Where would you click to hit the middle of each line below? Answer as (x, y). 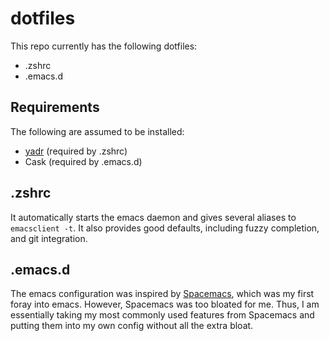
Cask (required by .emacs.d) (83, 161)
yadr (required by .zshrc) (76, 151)
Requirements (55, 107)
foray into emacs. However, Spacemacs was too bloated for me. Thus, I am (165, 304)
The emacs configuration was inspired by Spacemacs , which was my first (162, 294)
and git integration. (49, 238)
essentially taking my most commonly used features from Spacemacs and (162, 315)
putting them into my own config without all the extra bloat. (132, 326)
